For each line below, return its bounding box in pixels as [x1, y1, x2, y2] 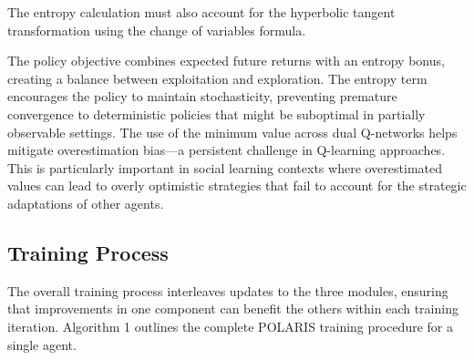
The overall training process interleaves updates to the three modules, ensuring [7, 281, 448, 300]
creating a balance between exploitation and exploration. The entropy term [7, 68, 428, 87]
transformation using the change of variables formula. [7, 20, 306, 39]
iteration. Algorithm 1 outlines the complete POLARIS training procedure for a [7, 316, 453, 335]
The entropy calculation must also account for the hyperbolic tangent [7, 3, 396, 21]
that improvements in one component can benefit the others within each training [7, 299, 459, 318]
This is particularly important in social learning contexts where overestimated [7, 158, 443, 177]
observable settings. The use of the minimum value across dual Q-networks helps [7, 122, 458, 141]
